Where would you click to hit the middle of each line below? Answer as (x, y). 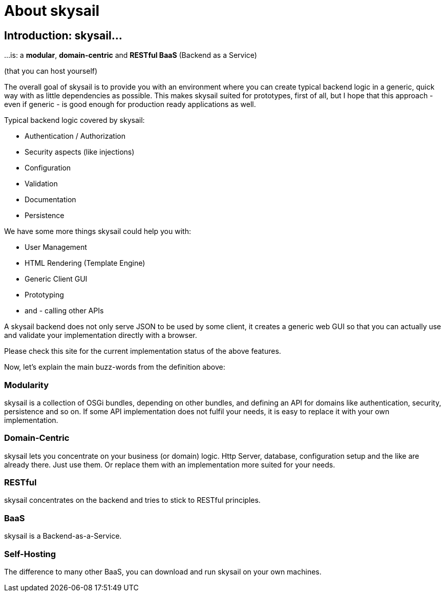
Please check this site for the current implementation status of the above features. (143, 351)
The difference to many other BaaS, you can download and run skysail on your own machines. (163, 571)
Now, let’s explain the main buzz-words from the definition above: (115, 367)
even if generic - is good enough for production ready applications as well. (130, 104)
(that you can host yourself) (51, 71)
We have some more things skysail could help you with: (98, 231)
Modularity (27, 385)
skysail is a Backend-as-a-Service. (63, 536)
